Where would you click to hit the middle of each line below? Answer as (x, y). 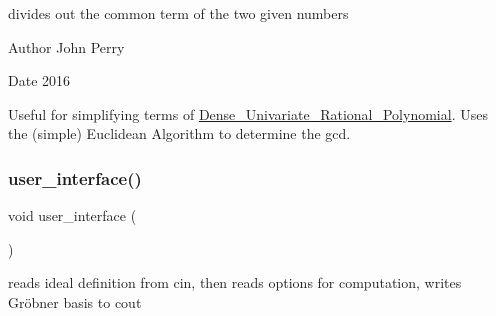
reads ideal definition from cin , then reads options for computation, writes (235, 282)
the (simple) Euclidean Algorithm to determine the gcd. (179, 133)
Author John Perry (66, 46)
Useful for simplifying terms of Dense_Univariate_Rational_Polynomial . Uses (248, 113)
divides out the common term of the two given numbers (178, 13)
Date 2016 (39, 80)
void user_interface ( (72, 215)
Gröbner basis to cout (75, 301)
